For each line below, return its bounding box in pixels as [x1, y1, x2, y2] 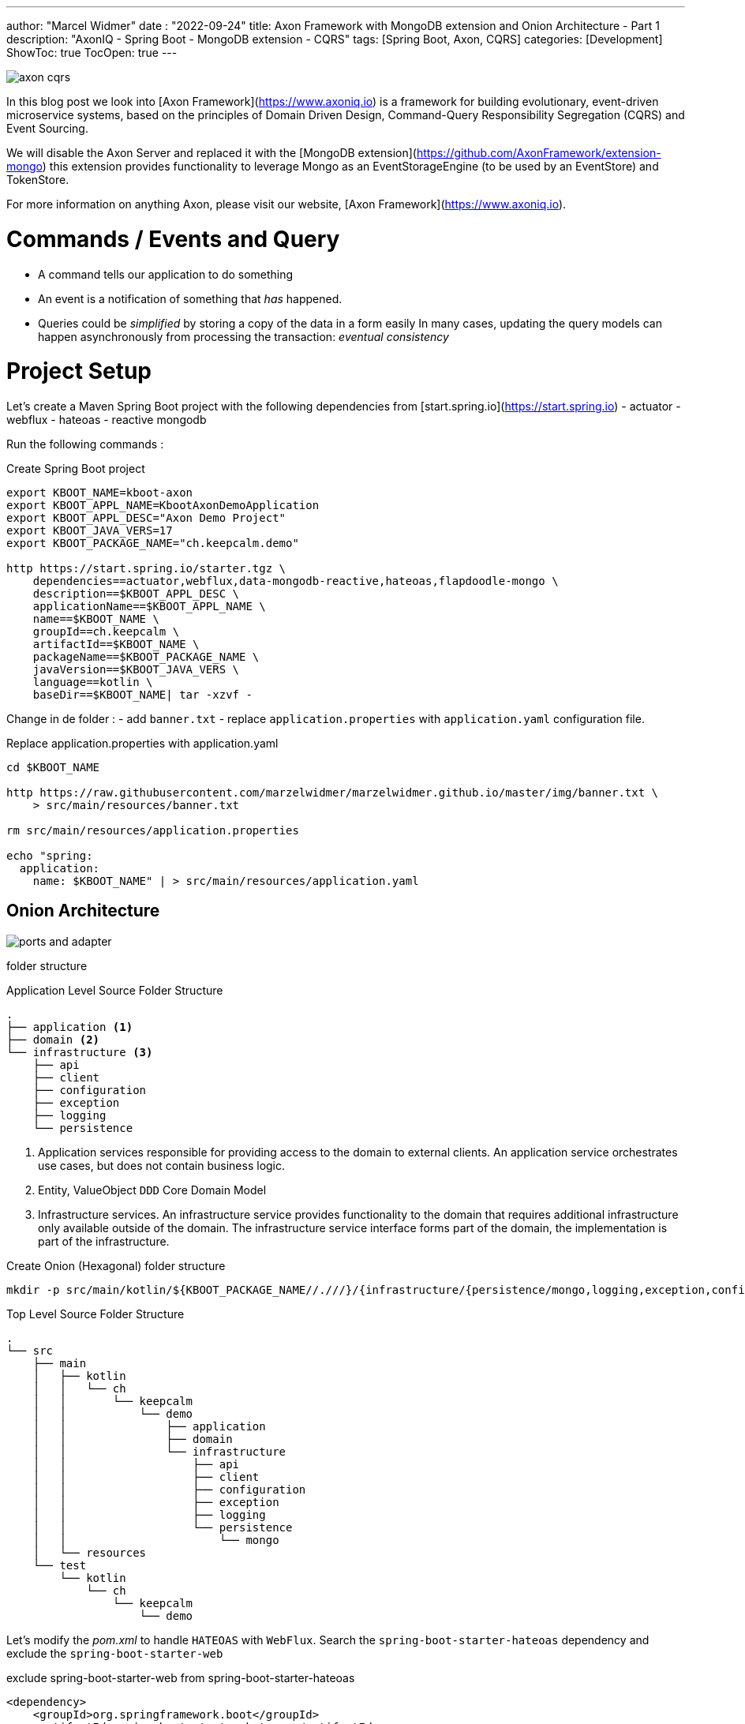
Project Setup [6, 358, 152, 385]
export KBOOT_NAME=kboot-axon [6, 486, 193, 499]
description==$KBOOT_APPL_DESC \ [32, 587, 240, 600]
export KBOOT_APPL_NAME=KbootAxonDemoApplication [6, 499, 320, 512]
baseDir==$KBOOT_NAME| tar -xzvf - [32, 688, 253, 701]
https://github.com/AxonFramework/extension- [416, 146, 661, 159]
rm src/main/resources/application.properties [6, 824, 299, 837]
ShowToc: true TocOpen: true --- [6, 46, 178, 59]
